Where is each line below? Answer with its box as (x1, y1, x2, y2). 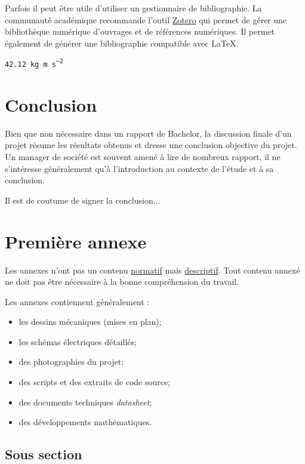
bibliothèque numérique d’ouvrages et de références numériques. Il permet (5, 25, 275, 38)
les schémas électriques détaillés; (19, 335, 137, 348)
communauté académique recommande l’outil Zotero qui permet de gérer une (5, 13, 287, 26)
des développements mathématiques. (19, 416, 152, 428)
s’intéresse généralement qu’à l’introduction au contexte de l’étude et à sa (5, 162, 274, 174)
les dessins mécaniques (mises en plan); (19, 315, 162, 328)
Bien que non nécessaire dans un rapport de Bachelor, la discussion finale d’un (5, 127, 292, 139)
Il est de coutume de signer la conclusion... (5, 193, 161, 206)
